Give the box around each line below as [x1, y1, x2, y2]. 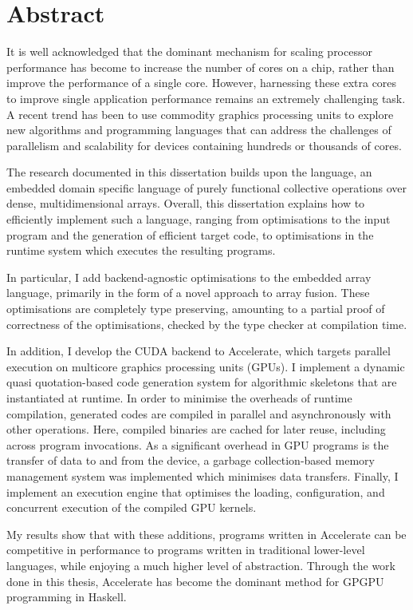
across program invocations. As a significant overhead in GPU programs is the [6, 436, 389, 453]
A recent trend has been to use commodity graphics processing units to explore [6, 105, 394, 122]
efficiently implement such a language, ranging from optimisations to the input [6, 211, 391, 228]
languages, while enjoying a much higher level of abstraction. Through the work [6, 557, 395, 573]
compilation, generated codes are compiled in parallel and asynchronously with [6, 405, 391, 422]
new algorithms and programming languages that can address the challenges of [6, 121, 391, 138]
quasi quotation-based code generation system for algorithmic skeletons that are [6, 374, 397, 390]
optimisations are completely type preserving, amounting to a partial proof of [6, 300, 385, 317]
